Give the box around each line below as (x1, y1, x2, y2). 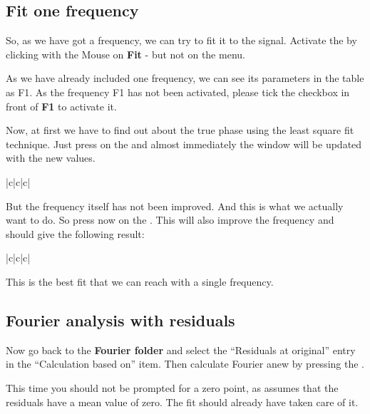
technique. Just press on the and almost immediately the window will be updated (6, 136, 362, 151)
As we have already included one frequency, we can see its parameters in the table (6, 71, 364, 86)
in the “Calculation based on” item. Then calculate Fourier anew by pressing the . (6, 356, 364, 371)
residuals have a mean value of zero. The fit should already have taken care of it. (6, 394, 359, 409)
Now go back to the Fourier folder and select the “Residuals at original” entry (6, 342, 356, 357)
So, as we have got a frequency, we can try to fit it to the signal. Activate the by (6, 33, 357, 48)
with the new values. (6, 150, 96, 165)
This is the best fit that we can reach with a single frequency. (6, 274, 274, 289)
